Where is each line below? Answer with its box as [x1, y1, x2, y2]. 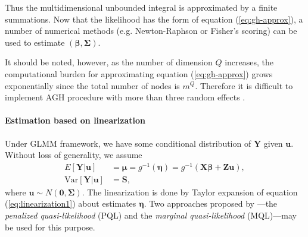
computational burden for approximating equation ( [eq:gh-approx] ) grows [5, 67, 273, 80]
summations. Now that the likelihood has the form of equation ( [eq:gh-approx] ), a [5, 12, 303, 25]
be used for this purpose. [5, 220, 95, 233]
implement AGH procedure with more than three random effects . [5, 91, 245, 103]
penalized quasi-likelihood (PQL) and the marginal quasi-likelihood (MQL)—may [5, 209, 297, 222]
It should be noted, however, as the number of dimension [5, 56, 213, 68]
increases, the [225, 56, 274, 68]
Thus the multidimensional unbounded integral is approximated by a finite [5, 1, 278, 13]
